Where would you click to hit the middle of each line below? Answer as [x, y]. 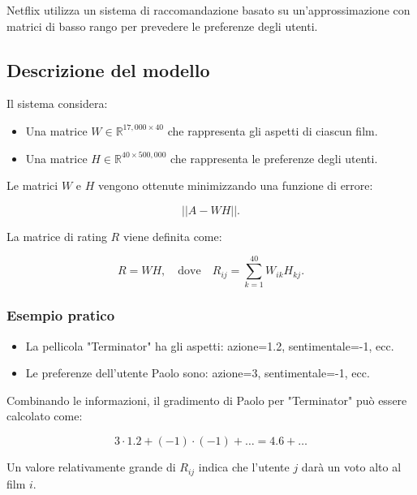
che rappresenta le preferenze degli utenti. [274, 158]
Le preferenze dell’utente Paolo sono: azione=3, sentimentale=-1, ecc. [198, 373]
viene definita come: [172, 236]
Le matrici [32, 185]
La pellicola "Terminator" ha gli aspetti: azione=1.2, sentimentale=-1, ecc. [210, 345]
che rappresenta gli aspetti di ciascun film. [273, 130]
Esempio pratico [61, 315]
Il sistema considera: [57, 103]
